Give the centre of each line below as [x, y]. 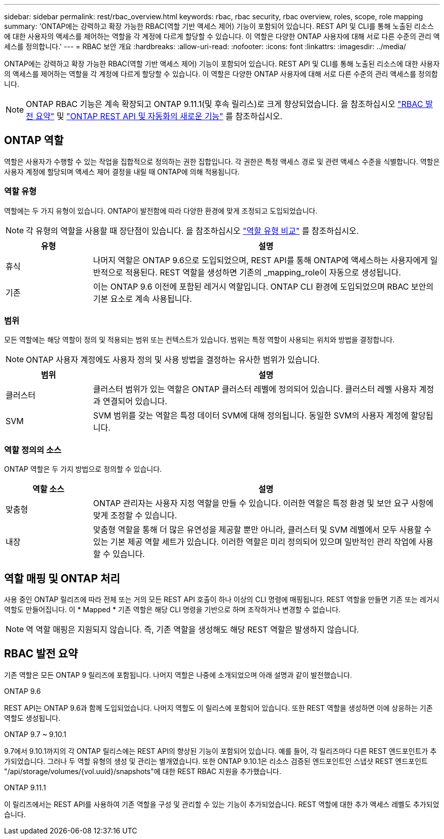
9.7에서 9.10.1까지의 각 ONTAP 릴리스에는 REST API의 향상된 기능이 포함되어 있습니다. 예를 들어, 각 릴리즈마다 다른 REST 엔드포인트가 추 [220, 751]
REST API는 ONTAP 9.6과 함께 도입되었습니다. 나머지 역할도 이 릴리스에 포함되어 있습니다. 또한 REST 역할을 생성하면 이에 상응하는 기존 [218, 708]
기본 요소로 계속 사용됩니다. [142, 299]
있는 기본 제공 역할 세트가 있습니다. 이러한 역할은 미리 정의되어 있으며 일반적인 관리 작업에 [254, 542]
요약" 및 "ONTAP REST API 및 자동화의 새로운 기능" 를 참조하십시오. [159, 116]
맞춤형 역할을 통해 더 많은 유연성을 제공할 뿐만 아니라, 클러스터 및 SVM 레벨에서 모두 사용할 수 [262, 530]
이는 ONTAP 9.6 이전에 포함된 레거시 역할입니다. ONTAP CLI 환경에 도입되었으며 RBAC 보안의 [263, 286]
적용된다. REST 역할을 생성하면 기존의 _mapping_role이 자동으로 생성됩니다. [263, 272]
